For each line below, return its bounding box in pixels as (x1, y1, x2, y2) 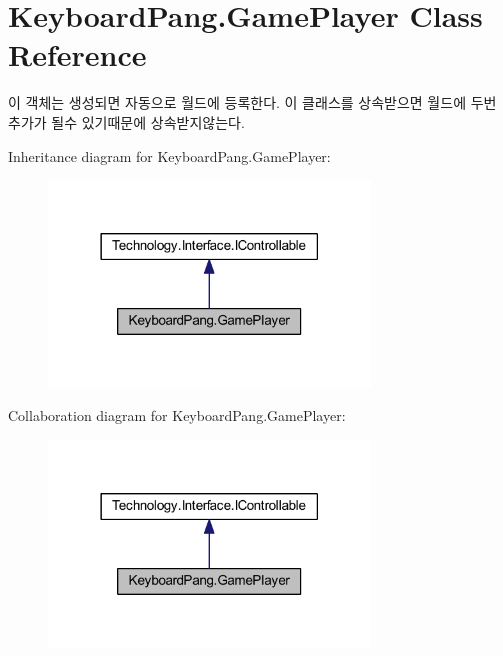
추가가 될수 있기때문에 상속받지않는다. (8, 111, 245, 132)
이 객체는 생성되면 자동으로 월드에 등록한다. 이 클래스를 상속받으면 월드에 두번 (8, 92, 497, 113)
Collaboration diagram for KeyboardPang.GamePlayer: (8, 405, 346, 426)
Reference (8, 34, 147, 75)
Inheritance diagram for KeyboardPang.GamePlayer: (8, 145, 331, 166)
